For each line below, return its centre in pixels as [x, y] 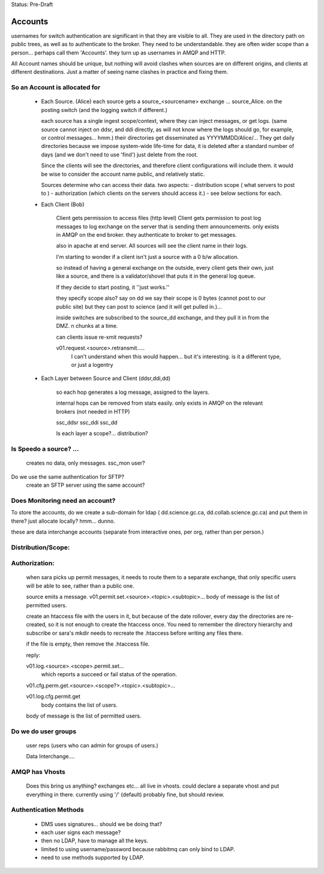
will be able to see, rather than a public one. [80, 586]
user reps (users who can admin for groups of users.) [92, 745]
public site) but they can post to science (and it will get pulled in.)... [139, 306]
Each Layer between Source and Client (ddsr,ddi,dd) [106, 378]
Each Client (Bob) [63, 204]
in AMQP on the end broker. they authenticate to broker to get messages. [146, 234]
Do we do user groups [44, 731]
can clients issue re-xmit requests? [99, 337]
